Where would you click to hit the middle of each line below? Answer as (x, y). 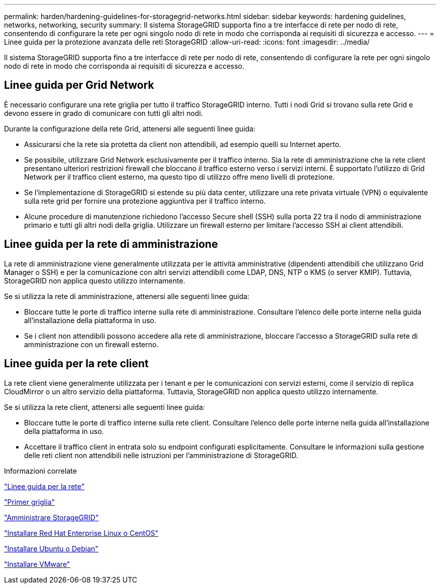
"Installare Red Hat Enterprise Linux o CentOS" (81, 533)
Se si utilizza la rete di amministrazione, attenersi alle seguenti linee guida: (127, 296)
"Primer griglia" (30, 502)
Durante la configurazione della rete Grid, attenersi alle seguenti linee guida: (130, 128)
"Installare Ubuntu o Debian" (51, 548)
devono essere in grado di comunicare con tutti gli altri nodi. (103, 113)
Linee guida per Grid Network (79, 85)
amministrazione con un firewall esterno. (91, 344)
